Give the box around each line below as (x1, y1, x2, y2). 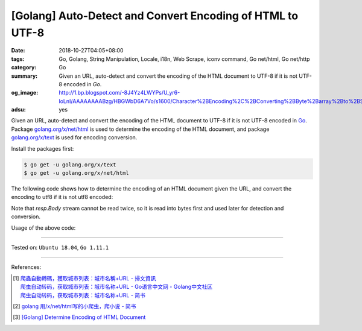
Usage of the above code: (11, 224, 76, 232)
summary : (11, 72, 38, 80)
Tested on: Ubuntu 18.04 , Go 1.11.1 (11, 244, 109, 251)
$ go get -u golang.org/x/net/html (24, 169, 129, 177)
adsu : (11, 106, 27, 113)
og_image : (11, 89, 39, 96)
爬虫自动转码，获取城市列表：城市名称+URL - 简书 (20, 291, 146, 298)
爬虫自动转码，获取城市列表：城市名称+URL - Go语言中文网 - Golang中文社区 (20, 283, 213, 291)
